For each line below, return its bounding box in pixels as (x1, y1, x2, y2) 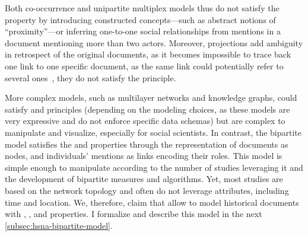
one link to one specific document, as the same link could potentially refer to (5, 59, 284, 72)
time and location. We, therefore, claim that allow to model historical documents (5, 196, 299, 208)
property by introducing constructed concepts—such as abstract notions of (5, 13, 276, 25)
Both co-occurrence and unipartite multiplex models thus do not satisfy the (5, 2, 280, 14)
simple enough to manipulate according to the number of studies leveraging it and (5, 161, 303, 173)
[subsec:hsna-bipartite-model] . (5, 219, 113, 231)
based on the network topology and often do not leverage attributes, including (5, 184, 289, 196)
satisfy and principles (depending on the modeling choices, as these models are (5, 103, 290, 115)
